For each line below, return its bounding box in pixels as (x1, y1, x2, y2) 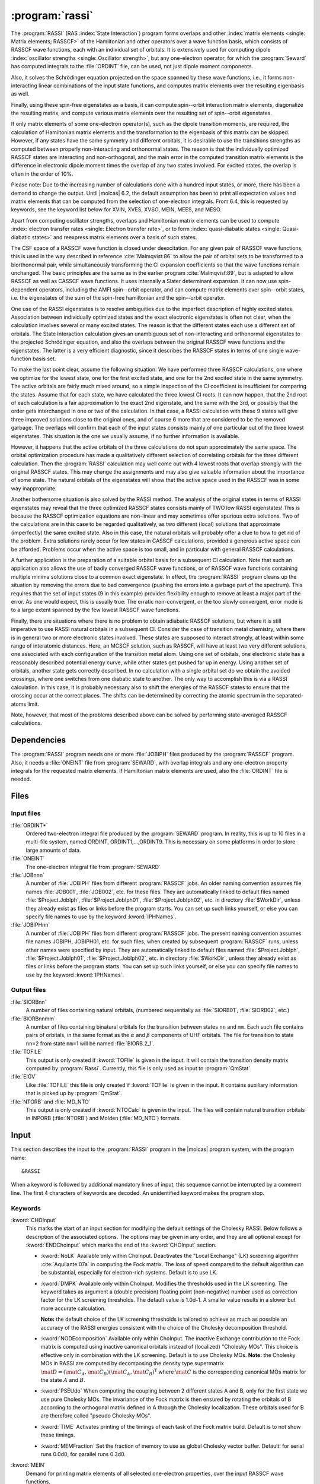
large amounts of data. (25, 846, 81, 854)
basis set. (33, 355, 56, 362)
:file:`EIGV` (11, 1073, 37, 1080)
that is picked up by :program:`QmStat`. (25, 1090, 123, 1097)
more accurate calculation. (40, 1305, 106, 1312)
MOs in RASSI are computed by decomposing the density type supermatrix (40, 1360, 225, 1367)
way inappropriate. (11, 484, 57, 492)
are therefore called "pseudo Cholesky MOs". (40, 1412, 152, 1419)
